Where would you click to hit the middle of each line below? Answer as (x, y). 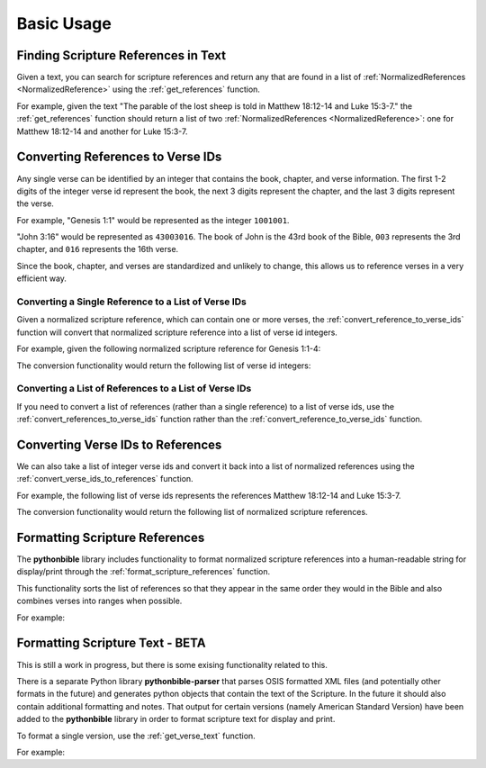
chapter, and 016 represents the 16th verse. (98, 249)
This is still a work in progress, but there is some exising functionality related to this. (172, 664)
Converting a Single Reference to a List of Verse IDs (132, 302)
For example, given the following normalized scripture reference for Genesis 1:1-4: (169, 349)
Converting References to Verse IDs (119, 157)
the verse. (35, 203)
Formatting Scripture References (111, 538)
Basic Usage (64, 23)
